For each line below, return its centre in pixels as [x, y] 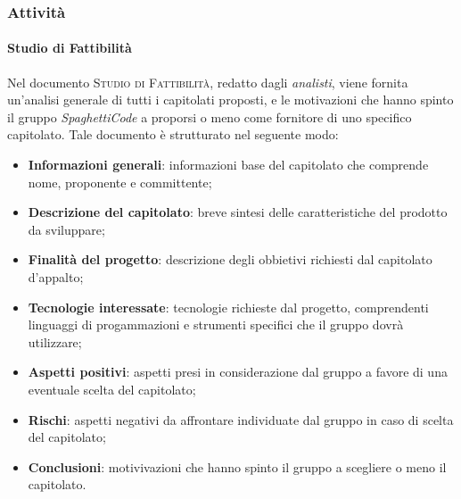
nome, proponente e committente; [120, 182]
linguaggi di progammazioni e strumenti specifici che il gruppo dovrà [216, 324]
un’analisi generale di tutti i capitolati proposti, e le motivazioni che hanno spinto [230, 100]
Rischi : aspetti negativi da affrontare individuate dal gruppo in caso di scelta [241, 419]
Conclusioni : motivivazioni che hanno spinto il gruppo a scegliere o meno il [237, 466]
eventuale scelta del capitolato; [112, 389]
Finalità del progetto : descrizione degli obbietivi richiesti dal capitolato [230, 259]
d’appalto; [56, 276]
